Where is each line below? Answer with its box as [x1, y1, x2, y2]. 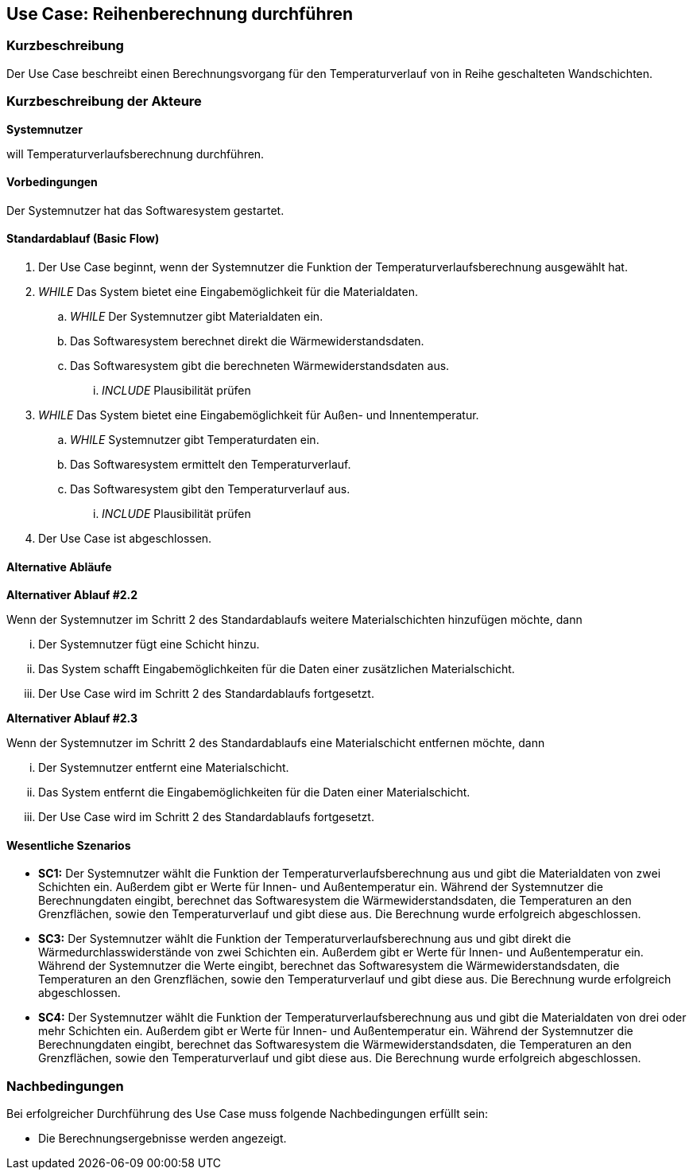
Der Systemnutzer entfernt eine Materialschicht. [38, 761, 289, 775]
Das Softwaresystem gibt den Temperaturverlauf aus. [70, 481, 350, 496]
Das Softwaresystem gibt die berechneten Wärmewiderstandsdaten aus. [70, 358, 450, 372]
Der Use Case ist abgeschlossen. [38, 531, 212, 545]
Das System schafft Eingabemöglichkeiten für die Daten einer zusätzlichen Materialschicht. [38, 662, 515, 676]
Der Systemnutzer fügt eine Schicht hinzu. [38, 637, 260, 652]
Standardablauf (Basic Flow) [6, 232, 160, 246]
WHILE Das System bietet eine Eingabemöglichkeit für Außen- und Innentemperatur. [38, 407, 479, 422]
